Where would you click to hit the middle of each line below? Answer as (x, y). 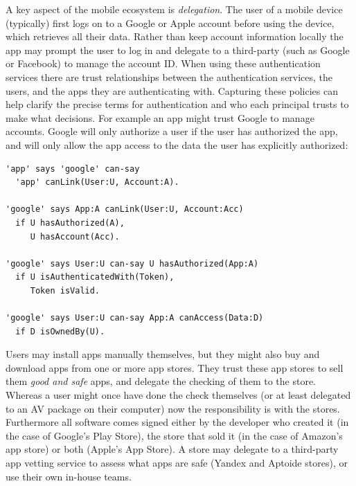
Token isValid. (65, 290)
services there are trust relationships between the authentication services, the (169, 76)
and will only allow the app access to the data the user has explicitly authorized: (177, 144)
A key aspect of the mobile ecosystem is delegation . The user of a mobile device (174, 9)
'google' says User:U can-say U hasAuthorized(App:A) (132, 263)
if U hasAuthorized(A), (70, 223)
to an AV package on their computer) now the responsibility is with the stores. (173, 408)
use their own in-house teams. (69, 476)
